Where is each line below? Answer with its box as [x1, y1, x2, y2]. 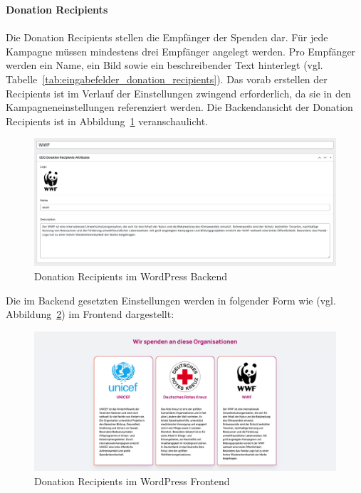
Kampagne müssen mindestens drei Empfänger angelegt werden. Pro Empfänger [6, 43, 356, 58]
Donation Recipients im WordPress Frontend [34, 473, 230, 488]
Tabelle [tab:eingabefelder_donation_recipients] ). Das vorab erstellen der [6, 71, 328, 86]
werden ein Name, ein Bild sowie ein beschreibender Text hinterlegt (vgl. [6, 58, 323, 73]
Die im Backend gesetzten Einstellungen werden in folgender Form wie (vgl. [6, 292, 336, 307]
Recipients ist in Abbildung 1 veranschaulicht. [6, 113, 208, 128]
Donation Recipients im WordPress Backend [34, 269, 227, 284]
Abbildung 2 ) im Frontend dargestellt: [6, 307, 174, 322]
